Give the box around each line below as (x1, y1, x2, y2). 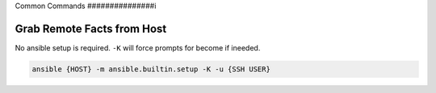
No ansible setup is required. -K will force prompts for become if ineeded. (15, 42, 261, 52)
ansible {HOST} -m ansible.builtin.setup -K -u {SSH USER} (31, 64, 270, 74)
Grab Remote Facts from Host (15, 22, 167, 35)
